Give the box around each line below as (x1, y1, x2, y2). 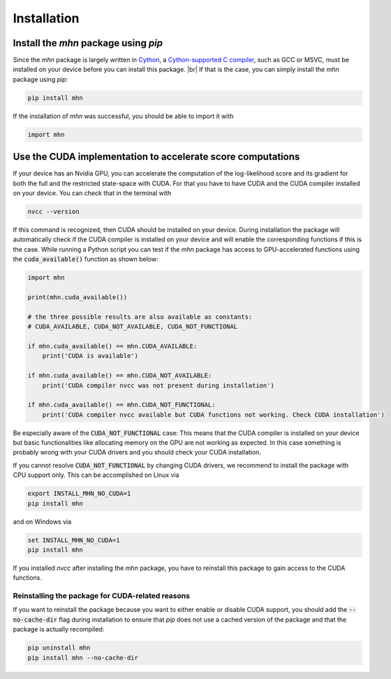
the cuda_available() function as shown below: (13, 255, 158, 264)
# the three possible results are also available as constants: (27, 313, 253, 321)
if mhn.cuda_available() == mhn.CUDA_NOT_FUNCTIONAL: (27, 401, 216, 409)
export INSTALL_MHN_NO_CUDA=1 (27, 489, 131, 498)
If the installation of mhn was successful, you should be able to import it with (13, 112, 234, 120)
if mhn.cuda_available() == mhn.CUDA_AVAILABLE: (27, 342, 198, 350)
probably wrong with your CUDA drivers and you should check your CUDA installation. (13, 448, 262, 457)
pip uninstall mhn (27, 644, 91, 652)
